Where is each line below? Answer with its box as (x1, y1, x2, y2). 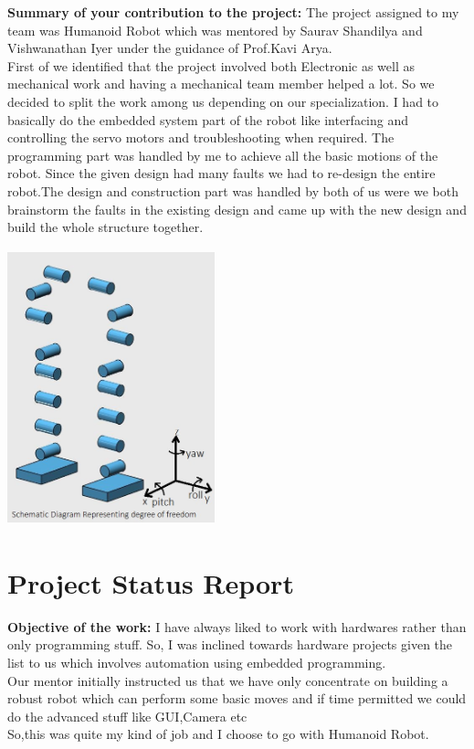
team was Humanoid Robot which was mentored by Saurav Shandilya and (7, 20, 423, 39)
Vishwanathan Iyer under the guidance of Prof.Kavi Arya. (7, 38, 332, 58)
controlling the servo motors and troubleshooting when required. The (7, 128, 395, 147)
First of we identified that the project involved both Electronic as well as (7, 56, 416, 75)
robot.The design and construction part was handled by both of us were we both (7, 181, 458, 200)
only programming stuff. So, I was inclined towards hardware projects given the (7, 635, 453, 654)
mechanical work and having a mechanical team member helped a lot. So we (7, 74, 435, 93)
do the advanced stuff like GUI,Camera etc (7, 706, 248, 725)
